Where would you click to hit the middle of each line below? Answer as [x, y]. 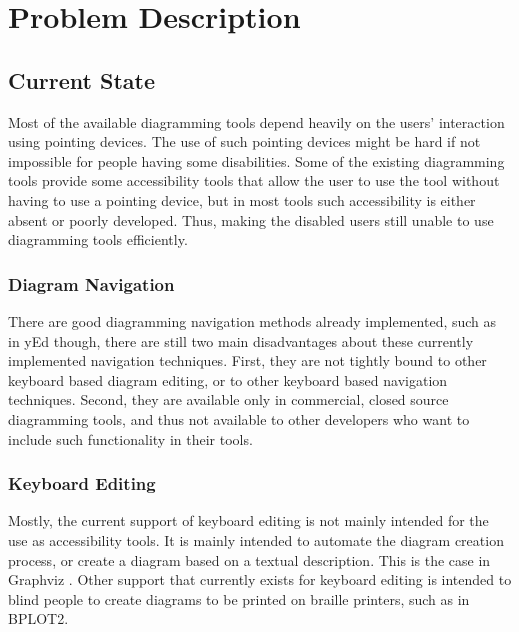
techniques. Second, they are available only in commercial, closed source [228, 399]
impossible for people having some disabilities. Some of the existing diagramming [256, 160]
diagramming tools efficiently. [98, 239]
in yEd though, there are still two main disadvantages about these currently [241, 340]
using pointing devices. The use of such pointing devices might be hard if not [244, 141]
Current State [82, 79]
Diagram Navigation [91, 283]
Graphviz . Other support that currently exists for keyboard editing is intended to [260, 579]
